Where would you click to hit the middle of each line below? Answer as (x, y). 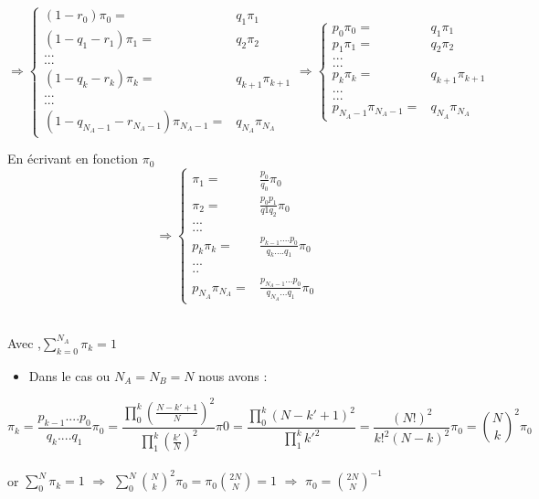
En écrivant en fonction (73, 159)
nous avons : (233, 375)
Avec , (24, 342)
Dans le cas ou (69, 375)
